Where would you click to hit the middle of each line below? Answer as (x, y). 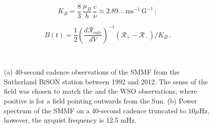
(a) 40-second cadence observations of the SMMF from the (92, 72)
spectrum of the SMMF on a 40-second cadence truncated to (95, 110)
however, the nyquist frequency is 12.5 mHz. (70, 120)
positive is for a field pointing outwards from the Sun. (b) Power (101, 100)
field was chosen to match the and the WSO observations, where (101, 91)
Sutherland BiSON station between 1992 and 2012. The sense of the (106, 81)
